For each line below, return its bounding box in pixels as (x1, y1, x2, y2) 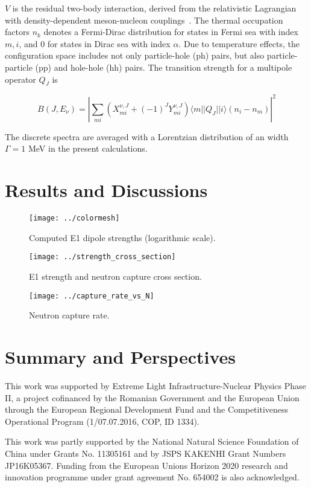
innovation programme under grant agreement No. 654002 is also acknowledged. (5, 471, 300, 483)
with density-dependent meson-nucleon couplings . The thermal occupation (5, 13, 283, 26)
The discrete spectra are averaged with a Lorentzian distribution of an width (5, 130, 289, 143)
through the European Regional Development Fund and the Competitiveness (5, 403, 289, 416)
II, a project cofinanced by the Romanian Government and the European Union (5, 391, 300, 404)
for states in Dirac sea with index (47, 37, 171, 50)
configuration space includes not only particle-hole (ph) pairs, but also (5, 49, 265, 62)
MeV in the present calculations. (28, 142, 148, 155)
